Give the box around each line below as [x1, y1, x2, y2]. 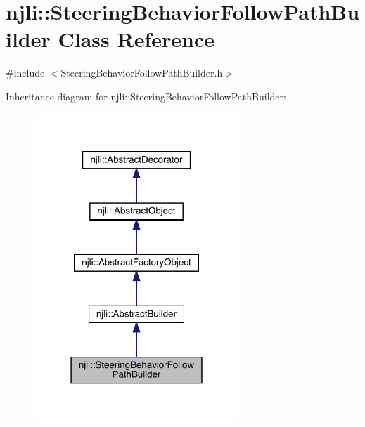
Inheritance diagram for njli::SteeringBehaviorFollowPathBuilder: [6, 88, 286, 103]
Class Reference [58, 25, 214, 53]
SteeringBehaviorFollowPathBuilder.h [60, 65, 223, 80]
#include [6, 65, 45, 80]
